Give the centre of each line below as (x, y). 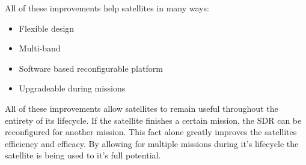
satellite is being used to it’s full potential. (83, 155)
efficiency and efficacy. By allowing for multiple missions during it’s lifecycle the (152, 143)
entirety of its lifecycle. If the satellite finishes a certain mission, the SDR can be (153, 120)
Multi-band (40, 48)
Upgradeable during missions (72, 88)
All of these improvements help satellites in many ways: (107, 8)
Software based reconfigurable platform (91, 68)
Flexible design (47, 28)
